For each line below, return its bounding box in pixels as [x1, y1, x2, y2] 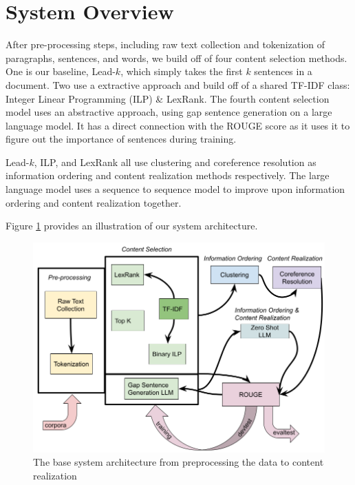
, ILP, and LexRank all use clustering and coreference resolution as [34, 154, 316, 169]
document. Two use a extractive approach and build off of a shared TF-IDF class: [6, 77, 350, 92]
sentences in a [254, 64, 312, 79]
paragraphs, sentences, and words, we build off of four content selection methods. [6, 50, 347, 65]
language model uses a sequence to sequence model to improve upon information [6, 182, 345, 196]
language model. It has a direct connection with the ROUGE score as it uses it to [6, 118, 350, 132]
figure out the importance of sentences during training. [6, 132, 237, 146]
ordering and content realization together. [6, 195, 182, 209]
